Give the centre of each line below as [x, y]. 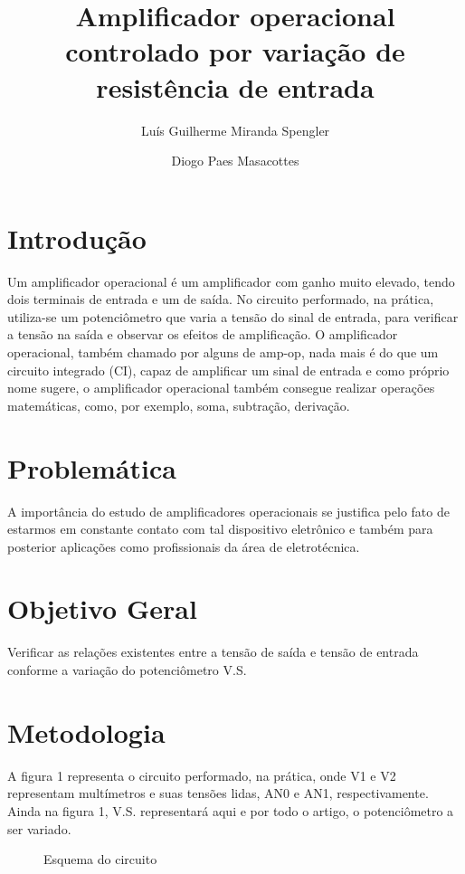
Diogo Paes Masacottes [235, 161]
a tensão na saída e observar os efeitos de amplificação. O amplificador [203, 334]
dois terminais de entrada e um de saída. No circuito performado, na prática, [221, 299]
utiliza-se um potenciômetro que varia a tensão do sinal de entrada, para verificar [233, 316]
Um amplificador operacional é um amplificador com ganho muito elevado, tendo [231, 281]
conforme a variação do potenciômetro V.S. [127, 670]
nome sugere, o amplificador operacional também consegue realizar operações [221, 388]
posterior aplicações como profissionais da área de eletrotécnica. [184, 546]
